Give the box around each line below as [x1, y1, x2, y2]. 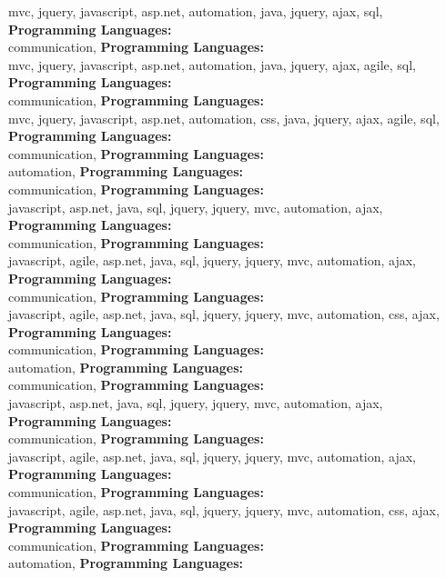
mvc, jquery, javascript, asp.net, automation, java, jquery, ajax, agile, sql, [8, 55, 417, 74]
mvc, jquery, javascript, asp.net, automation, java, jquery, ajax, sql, [8, 2, 383, 20]
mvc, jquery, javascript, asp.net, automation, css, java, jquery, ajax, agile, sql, [8, 108, 440, 127]
